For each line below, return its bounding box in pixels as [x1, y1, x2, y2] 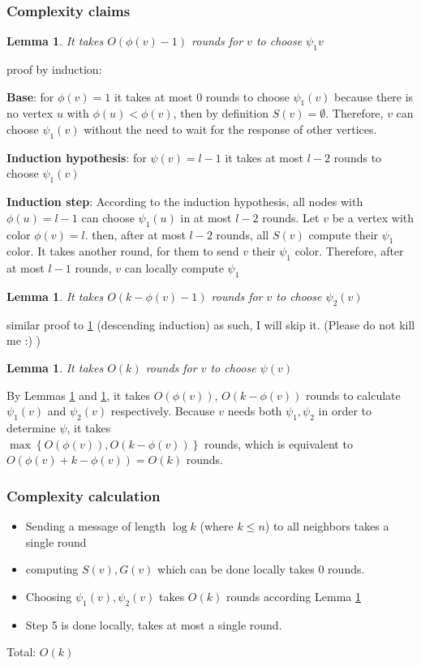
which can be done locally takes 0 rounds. [157, 561, 365, 578]
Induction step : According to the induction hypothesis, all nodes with [6, 193, 363, 210]
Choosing [25, 587, 72, 604]
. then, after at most [84, 226, 186, 243]
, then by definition [173, 105, 269, 122]
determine [6, 419, 56, 436]
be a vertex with [332, 208, 415, 226]
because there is [334, 88, 414, 105]
